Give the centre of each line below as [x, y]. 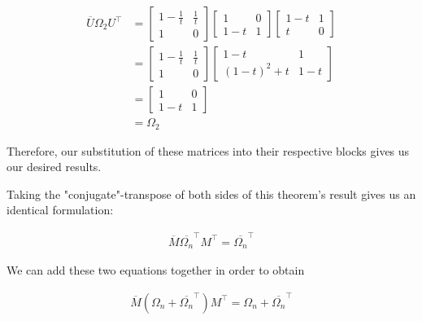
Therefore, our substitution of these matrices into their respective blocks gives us [208, 150]
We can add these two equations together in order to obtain [156, 270]
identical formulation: [60, 210]
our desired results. [54, 167]
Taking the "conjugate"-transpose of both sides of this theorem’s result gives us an [211, 193]
